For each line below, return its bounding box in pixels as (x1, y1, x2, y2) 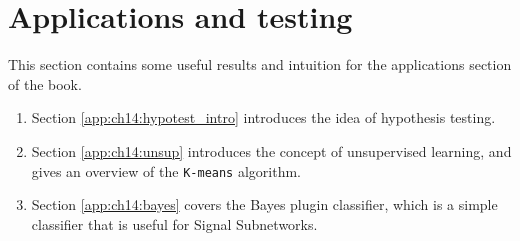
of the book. (8, 73, 82, 94)
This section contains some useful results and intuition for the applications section (8, 54, 512, 75)
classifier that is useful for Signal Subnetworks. (31, 213, 318, 234)
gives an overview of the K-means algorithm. (31, 160, 302, 181)
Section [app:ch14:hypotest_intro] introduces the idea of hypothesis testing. (31, 107, 496, 128)
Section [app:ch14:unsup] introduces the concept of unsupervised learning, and (31, 140, 512, 161)
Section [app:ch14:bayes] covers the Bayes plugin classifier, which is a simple (31, 194, 498, 215)
